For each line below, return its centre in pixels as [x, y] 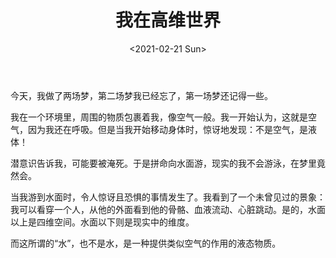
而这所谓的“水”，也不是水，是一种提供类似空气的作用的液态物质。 [146, 243]
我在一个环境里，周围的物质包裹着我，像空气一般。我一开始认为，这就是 [159, 117]
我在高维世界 [167, 20]
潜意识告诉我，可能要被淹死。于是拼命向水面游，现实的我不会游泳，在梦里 [163, 163]
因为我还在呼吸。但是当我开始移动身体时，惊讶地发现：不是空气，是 [167, 129]
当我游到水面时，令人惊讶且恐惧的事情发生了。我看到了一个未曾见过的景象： [168, 197]
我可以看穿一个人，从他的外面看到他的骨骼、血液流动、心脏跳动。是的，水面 [168, 209]
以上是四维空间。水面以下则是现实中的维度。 [102, 222]
